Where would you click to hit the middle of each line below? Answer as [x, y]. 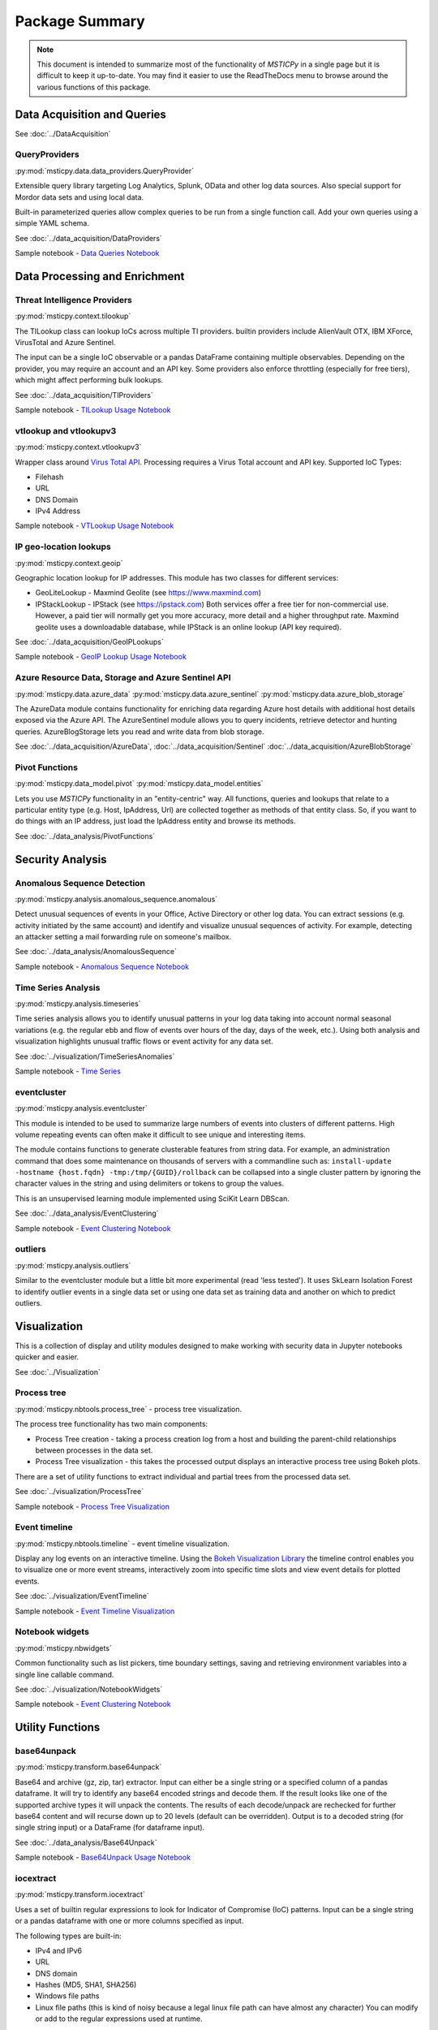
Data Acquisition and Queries [90, 114]
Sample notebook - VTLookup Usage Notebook [94, 526]
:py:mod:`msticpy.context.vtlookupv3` [78, 447]
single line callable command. [64, 1674]
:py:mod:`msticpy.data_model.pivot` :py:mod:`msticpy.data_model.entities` [139, 784]
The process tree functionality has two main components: [112, 1424]
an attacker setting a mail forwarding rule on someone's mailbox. [123, 937]
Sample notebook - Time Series [68, 1071]
